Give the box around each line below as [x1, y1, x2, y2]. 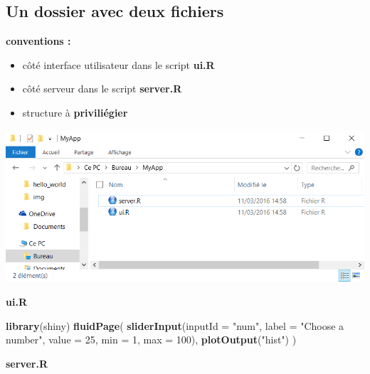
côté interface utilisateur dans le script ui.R [22, 57, 215, 72]
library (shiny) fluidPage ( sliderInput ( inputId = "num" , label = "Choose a [6, 318, 344, 333]
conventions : [6, 33, 71, 48]
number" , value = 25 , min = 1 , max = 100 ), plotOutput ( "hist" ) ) [6, 332, 297, 347]
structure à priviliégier [22, 105, 128, 119]
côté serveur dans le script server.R [22, 81, 182, 96]
